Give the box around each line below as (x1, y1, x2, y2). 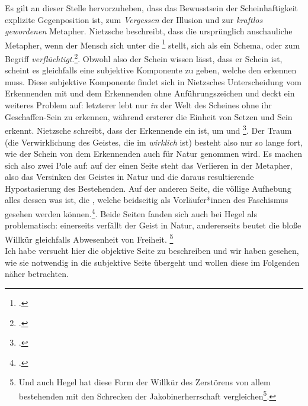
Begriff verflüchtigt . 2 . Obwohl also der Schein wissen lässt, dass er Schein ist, (5, 51, 283, 65)
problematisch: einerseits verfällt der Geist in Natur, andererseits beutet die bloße (5, 219, 301, 231)
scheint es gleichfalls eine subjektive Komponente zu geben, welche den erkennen (5, 64, 297, 76)
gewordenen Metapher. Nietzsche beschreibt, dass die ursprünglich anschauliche (5, 25, 293, 37)
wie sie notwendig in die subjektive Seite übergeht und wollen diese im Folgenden (5, 256, 300, 268)
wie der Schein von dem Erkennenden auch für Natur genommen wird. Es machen (5, 147, 302, 160)
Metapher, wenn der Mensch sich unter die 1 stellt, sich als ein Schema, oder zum (5, 37, 300, 51)
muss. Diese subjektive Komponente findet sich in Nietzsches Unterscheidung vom (5, 75, 301, 88)
